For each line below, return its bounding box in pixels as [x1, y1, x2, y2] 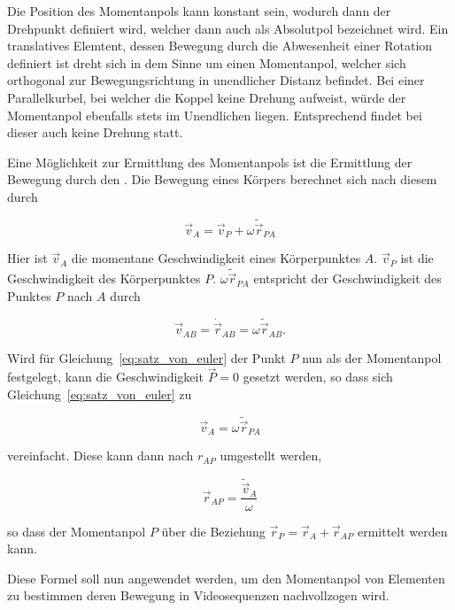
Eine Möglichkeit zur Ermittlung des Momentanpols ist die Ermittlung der [7, 152, 413, 171]
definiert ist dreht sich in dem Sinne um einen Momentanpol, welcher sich [7, 53, 406, 72]
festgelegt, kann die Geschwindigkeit [7, 367, 204, 386]
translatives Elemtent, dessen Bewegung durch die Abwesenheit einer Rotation [7, 36, 433, 55]
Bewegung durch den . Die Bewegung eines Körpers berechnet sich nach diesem [7, 170, 437, 189]
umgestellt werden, [220, 446, 322, 465]
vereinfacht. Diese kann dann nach [7, 446, 194, 465]
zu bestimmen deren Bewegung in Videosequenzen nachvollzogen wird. [7, 586, 389, 605]
